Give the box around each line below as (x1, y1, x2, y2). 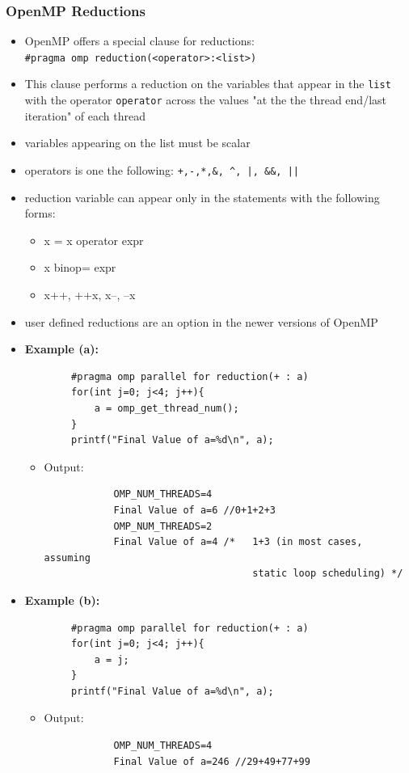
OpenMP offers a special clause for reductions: (24, 32, 255, 49)
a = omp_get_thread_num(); (94, 402, 239, 414)
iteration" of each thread (24, 107, 146, 124)
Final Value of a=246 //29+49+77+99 (113, 755, 310, 767)
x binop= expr (44, 259, 116, 276)
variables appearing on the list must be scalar (24, 134, 251, 151)
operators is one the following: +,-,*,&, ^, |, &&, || (24, 161, 299, 178)
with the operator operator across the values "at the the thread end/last (24, 91, 386, 108)
